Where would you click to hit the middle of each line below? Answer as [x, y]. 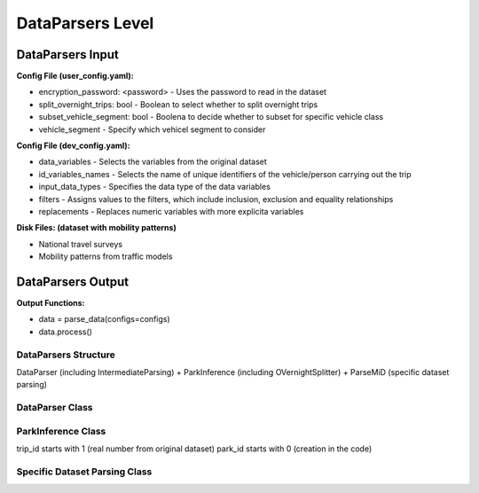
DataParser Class [55, 408]
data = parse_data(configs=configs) [104, 319]
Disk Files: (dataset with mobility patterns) [96, 228]
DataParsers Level [85, 23]
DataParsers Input [67, 55]
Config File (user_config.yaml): [75, 76]
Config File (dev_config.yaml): [73, 145]
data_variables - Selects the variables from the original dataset [153, 162]
